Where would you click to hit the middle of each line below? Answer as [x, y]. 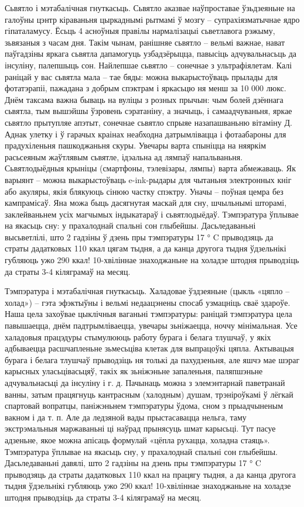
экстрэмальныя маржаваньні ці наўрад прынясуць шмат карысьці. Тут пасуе [140, 428]
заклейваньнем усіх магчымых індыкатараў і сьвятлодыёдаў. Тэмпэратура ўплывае [152, 214]
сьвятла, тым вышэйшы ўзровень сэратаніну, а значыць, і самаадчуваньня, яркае [148, 111]
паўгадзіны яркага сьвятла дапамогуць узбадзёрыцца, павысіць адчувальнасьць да [151, 54]
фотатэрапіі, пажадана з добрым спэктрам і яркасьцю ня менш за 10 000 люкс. [146, 88]
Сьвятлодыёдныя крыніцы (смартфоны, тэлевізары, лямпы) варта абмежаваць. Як [150, 168]
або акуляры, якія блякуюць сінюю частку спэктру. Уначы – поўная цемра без [144, 191]
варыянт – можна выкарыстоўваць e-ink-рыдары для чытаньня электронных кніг [148, 179]
